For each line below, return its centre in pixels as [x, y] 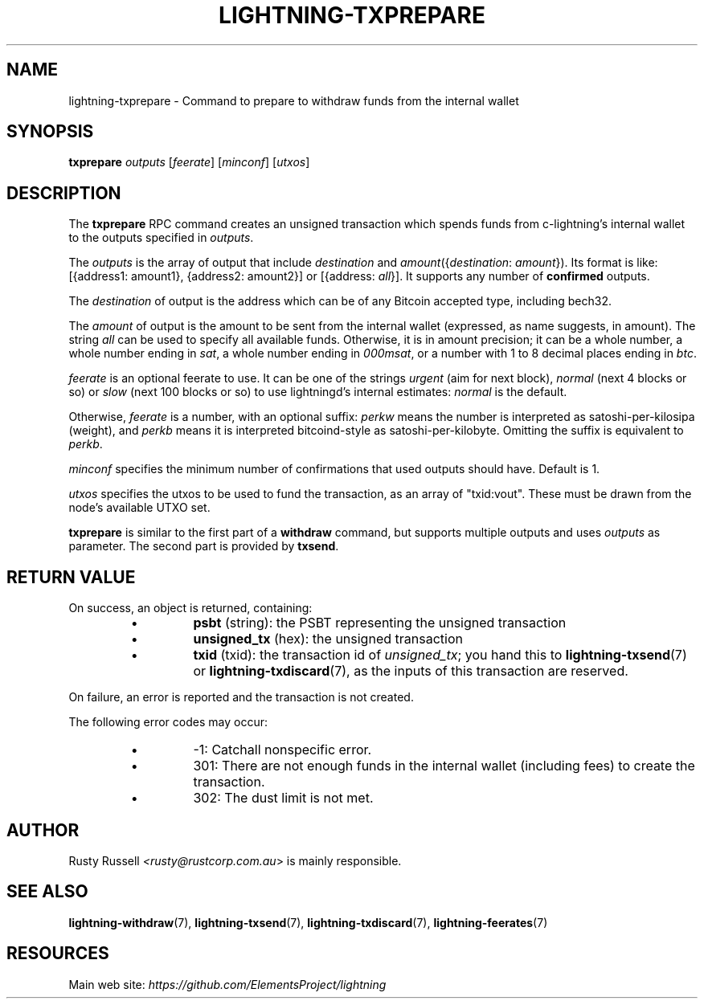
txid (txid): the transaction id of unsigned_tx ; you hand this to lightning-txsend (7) [440, 655]
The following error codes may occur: [168, 722]
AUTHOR [43, 830]
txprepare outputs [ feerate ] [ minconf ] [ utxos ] [189, 162]
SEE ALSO [47, 892]
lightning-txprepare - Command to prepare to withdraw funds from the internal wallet [294, 100]
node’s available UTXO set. [139, 508]
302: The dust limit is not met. [283, 798]
